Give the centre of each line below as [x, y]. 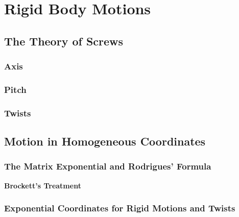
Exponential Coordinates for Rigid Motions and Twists [120, 208]
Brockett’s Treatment [43, 185]
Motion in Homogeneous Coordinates [105, 141]
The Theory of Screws [64, 41]
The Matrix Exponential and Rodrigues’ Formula [108, 166]
